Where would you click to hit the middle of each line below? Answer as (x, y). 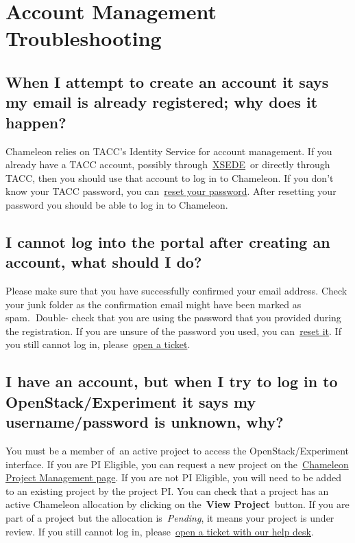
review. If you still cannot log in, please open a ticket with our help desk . (160, 531)
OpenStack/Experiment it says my (131, 401)
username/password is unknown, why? (145, 422)
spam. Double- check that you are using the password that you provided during (173, 317)
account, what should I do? (104, 262)
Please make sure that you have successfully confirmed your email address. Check (176, 291)
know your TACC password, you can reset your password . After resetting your (171, 191)
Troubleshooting (84, 38)
